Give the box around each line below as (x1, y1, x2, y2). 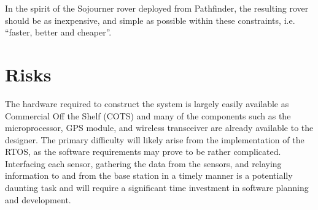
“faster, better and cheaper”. (5, 26, 112, 39)
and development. (5, 193, 71, 206)
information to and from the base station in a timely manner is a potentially (5, 169, 293, 182)
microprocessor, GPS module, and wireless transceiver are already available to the (5, 121, 314, 134)
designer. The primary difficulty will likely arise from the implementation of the (5, 133, 304, 146)
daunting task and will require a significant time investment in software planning (5, 181, 309, 194)
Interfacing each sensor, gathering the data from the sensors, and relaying (5, 157, 282, 170)
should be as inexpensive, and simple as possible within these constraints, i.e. (5, 13, 295, 26)
